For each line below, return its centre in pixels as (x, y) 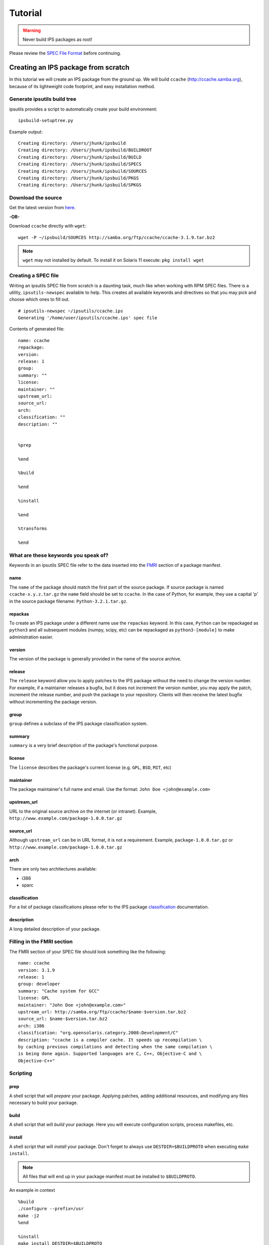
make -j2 (29, 1216)
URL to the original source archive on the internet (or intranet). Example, (83, 811)
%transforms (33, 529)
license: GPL (34, 998)
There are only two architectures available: (53, 869)
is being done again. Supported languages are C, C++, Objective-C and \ (110, 1054)
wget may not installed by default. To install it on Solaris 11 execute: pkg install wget (113, 260)
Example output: (26, 131)
